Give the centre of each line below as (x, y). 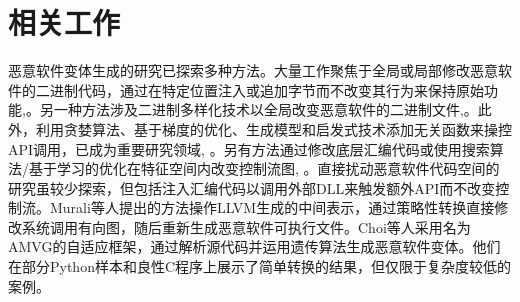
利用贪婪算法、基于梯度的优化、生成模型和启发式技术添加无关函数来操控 (273, 128)
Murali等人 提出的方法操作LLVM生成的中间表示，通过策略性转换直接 (272, 207)
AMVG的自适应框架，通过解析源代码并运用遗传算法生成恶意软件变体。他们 (254, 246)
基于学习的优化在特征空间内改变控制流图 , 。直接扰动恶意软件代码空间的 (264, 168)
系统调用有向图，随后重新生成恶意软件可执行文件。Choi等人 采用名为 (246, 226)
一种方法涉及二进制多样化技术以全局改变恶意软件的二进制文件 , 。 (265, 109)
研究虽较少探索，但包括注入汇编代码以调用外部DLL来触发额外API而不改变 (252, 187)
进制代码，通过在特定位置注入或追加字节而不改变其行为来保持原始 (266, 89)
